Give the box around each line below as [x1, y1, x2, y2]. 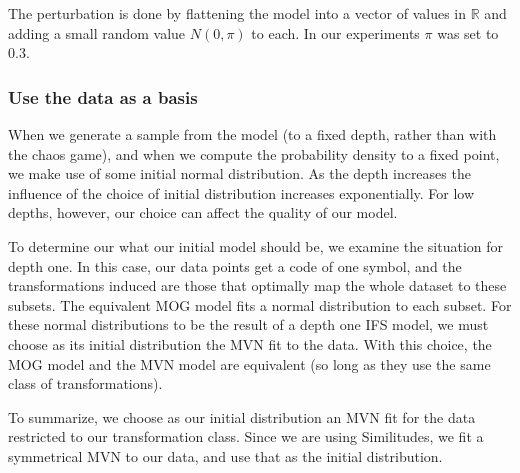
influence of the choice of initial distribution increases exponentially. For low [8, 182, 475, 203]
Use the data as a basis [8, 84, 198, 109]
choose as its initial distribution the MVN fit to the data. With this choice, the [8, 333, 492, 354]
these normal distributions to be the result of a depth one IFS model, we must [8, 314, 489, 335]
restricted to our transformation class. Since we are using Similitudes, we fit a [8, 426, 484, 447]
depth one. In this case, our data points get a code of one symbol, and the [8, 255, 462, 276]
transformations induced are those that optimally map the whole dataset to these [8, 275, 507, 296]
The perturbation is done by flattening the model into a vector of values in [8, 3, 467, 23]
